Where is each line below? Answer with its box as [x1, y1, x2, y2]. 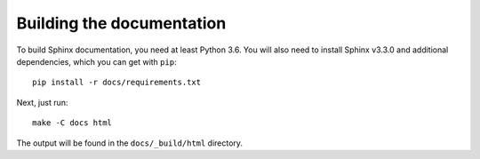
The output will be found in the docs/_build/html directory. [16, 138, 244, 148]
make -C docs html [32, 118, 113, 128]
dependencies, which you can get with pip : [16, 56, 177, 67]
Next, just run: [16, 97, 68, 107]
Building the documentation [16, 13, 227, 33]
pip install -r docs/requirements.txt [32, 77, 202, 88]
